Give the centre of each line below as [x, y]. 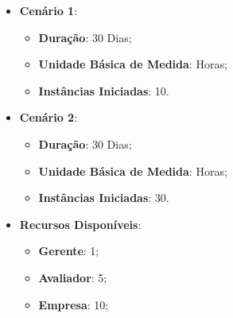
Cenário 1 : [49, 10]
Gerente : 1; [69, 251]
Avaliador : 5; [73, 277]
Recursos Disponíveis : [80, 224]
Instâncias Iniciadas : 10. [104, 90]
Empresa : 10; [74, 304]
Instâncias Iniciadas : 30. [104, 198]
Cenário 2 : [49, 117]
